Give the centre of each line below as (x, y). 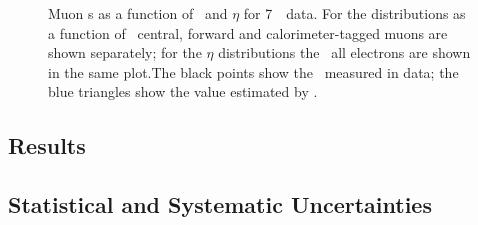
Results (47, 145)
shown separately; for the (125, 52)
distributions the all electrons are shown (344, 52)
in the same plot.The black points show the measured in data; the (253, 71)
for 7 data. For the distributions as (354, 13)
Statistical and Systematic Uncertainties (220, 204)
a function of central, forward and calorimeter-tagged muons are (248, 32)
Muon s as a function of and (138, 13)
